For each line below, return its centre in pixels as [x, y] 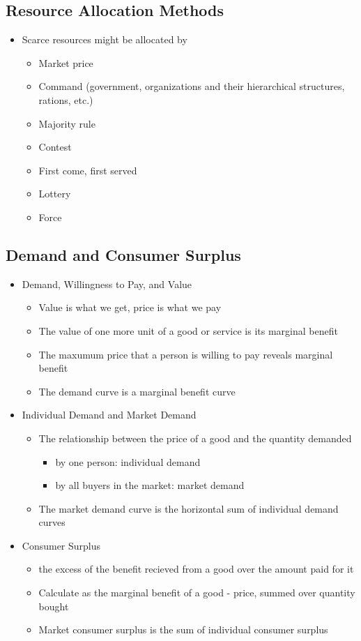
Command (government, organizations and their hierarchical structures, [192, 86]
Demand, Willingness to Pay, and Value [107, 284]
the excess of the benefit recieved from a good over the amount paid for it [196, 569]
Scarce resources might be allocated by [105, 39]
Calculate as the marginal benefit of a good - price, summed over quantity [197, 593]
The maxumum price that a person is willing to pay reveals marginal [186, 354]
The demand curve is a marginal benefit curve [137, 391]
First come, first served [88, 170]
